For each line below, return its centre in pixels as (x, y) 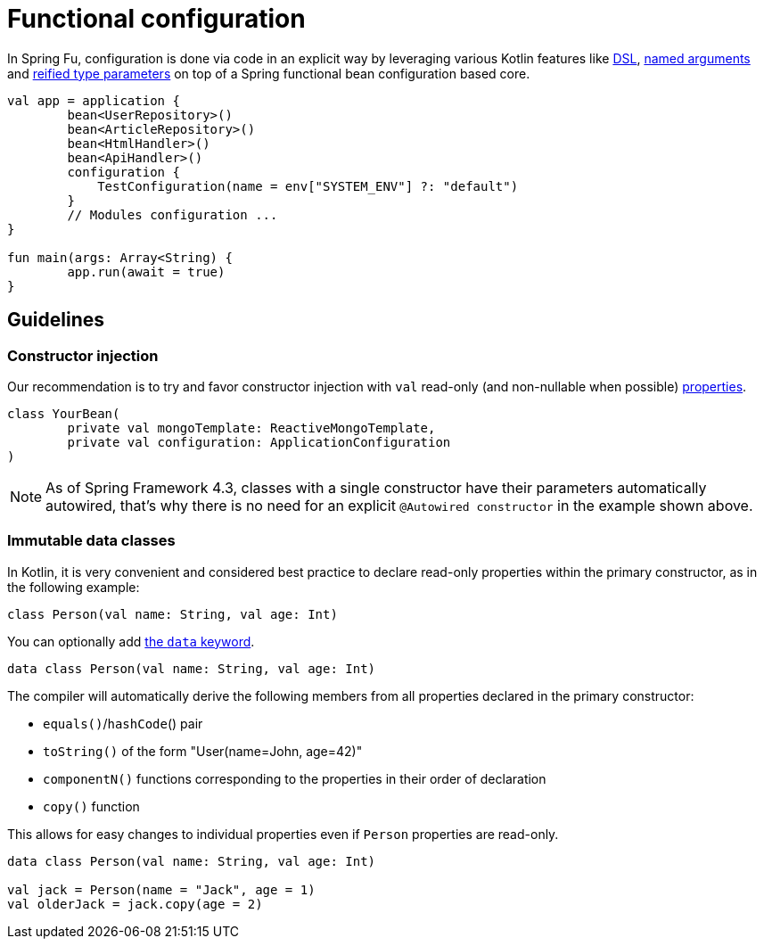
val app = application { (94, 100)
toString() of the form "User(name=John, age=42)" (203, 751)
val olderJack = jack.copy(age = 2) (135, 904)
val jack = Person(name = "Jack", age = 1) (161, 889)
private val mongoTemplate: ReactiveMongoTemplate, (251, 428)
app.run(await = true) (146, 271)
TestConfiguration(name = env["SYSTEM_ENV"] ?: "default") (308, 186)
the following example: (74, 587)
